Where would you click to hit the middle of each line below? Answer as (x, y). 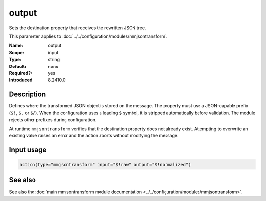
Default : (18, 66)
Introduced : (21, 80)
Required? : (20, 73)
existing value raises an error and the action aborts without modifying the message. (94, 135)
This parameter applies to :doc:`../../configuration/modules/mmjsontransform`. (88, 36)
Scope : (17, 52)
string (54, 60)
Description (28, 94)
